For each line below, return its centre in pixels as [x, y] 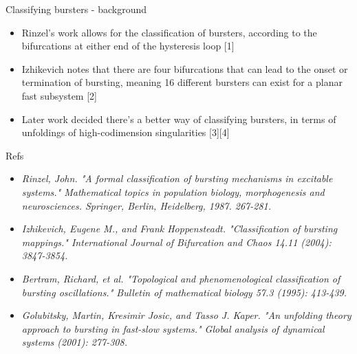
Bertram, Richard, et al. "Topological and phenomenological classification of [181, 278]
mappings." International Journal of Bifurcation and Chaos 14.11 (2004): [176, 242]
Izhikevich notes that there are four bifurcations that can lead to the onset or [185, 68]
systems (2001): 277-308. [74, 342]
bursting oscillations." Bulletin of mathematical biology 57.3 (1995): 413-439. [184, 292]
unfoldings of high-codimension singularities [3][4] [126, 132]
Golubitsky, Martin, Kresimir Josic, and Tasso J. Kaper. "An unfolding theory [186, 315]
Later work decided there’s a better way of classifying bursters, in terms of [179, 119]
